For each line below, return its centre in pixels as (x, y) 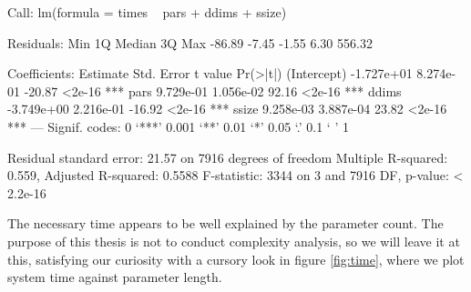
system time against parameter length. (115, 277)
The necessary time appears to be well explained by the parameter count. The (225, 223)
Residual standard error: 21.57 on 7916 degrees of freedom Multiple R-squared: (228, 157)
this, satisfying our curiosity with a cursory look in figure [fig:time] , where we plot (236, 259)
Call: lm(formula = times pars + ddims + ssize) (147, 12)
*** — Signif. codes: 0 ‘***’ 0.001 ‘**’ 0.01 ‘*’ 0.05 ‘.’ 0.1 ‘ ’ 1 (178, 126)
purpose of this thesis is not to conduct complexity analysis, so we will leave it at (234, 241)
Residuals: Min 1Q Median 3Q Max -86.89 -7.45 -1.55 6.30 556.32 (190, 42)
